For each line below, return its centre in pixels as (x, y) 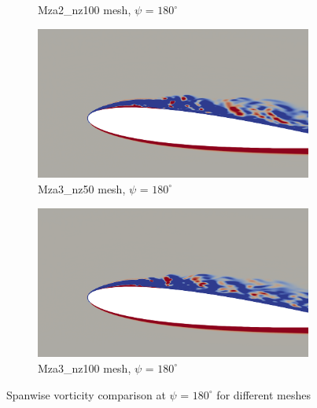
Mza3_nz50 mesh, (82, 188)
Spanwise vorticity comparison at (86, 394)
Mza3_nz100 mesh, (85, 368)
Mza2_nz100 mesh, (85, 9)
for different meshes (264, 394)
